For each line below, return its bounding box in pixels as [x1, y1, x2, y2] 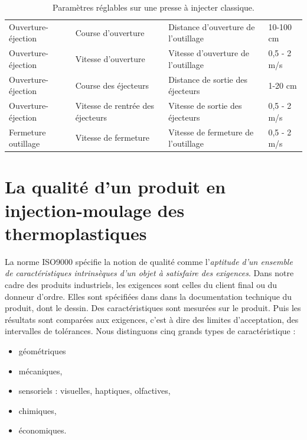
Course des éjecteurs [75, 79, 149, 91]
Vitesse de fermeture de [168, 125, 254, 138]
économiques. [18, 424, 67, 436]
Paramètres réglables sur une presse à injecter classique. [53, 1, 254, 13]
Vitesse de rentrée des [75, 99, 154, 112]
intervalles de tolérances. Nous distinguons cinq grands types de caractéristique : [5, 325, 296, 337]
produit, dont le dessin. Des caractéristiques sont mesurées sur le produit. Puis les [5, 302, 301, 314]
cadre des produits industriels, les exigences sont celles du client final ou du [5, 278, 277, 290]
